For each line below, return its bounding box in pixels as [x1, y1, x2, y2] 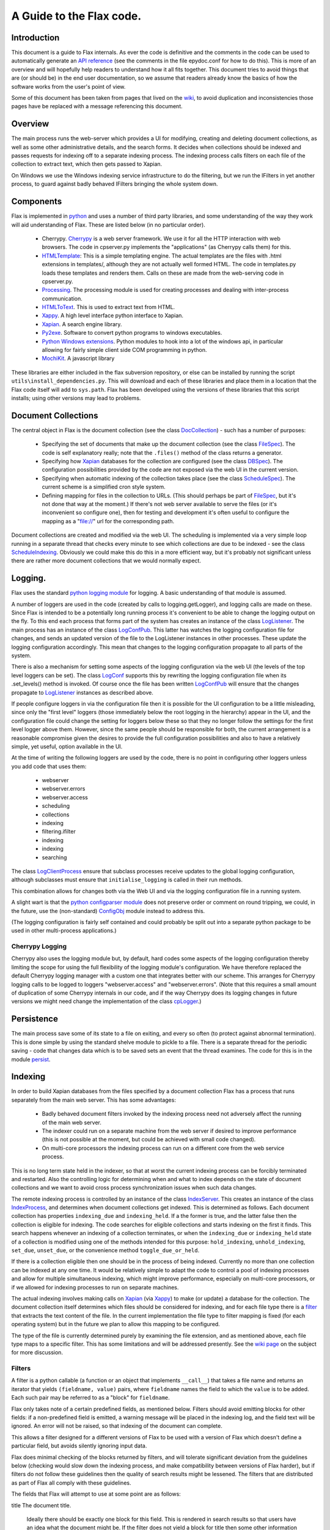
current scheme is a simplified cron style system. [42, 483, 166, 491]
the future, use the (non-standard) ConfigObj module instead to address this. [11, 907, 205, 914]
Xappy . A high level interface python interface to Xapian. [42, 312, 183, 319]
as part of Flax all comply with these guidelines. [11, 1479, 131, 1487]
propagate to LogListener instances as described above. [11, 688, 154, 696]
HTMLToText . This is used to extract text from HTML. [42, 304, 175, 311]
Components [11, 196, 62, 207]
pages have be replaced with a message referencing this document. [11, 103, 183, 110]
